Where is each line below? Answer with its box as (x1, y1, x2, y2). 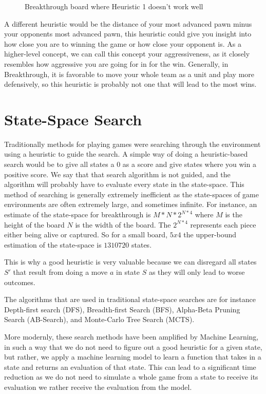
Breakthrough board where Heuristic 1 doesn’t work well (25, 1, 203, 11)
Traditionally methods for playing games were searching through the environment (4, 138, 261, 149)
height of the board (4, 219, 65, 230)
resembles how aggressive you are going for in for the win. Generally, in (4, 58, 229, 69)
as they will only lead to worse (148, 267, 245, 277)
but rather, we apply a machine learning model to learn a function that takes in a (4, 351, 261, 362)
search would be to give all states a (4, 159, 115, 170)
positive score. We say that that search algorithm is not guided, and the (4, 168, 231, 179)
